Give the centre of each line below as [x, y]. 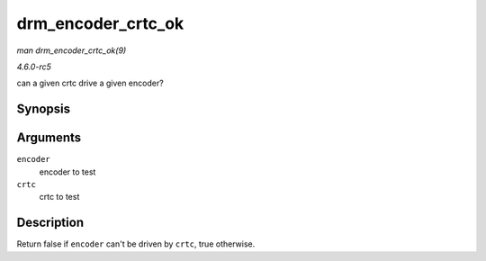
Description [50, 223]
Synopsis [44, 109]
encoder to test [67, 172]
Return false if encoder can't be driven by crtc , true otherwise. [136, 244]
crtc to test [59, 197]
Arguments [49, 138]
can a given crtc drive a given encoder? [90, 83]
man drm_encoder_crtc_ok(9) [72, 50]
